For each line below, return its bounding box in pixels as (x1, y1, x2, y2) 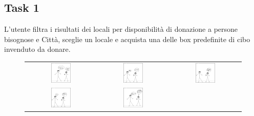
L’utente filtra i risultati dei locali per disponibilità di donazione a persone (4, 24, 238, 34)
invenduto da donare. (4, 44, 71, 54)
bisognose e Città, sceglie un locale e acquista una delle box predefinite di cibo (4, 33, 250, 44)
